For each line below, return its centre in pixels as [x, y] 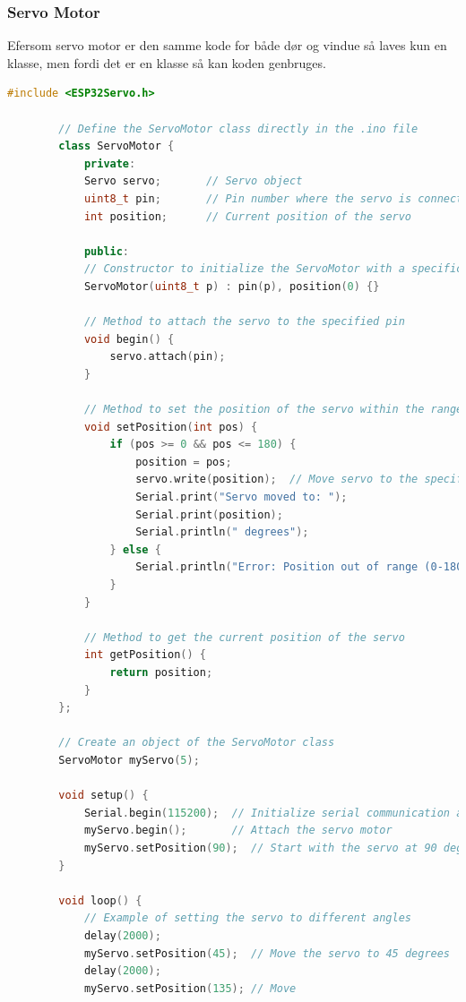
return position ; [161, 672]
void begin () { [129, 339]
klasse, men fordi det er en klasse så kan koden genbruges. [167, 62]
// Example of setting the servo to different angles [248, 918]
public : [107, 251]
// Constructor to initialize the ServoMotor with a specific [273, 269]
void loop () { [100, 900]
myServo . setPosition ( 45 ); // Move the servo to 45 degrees [267, 953]
